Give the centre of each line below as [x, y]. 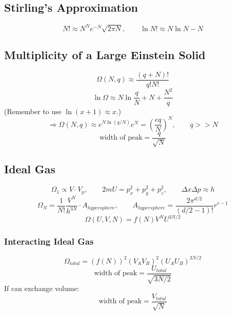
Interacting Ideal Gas [49, 241]
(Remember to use [33, 111]
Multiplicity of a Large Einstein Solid [105, 55]
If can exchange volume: [42, 288]
